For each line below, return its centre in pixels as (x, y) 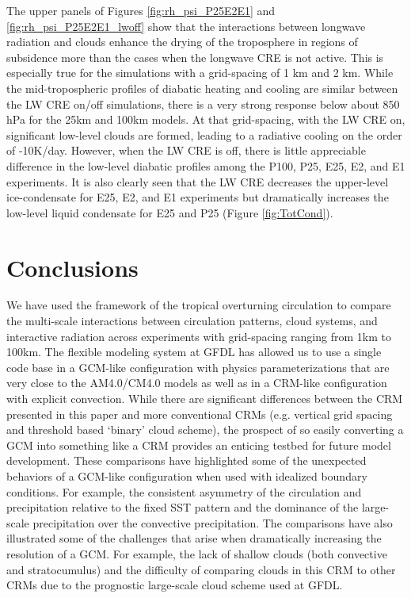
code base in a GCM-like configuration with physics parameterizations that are (198, 367)
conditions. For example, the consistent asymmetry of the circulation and (184, 491)
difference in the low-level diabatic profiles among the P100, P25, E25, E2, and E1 (206, 165)
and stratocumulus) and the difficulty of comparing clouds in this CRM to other (201, 569)
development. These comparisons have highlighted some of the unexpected (186, 460)
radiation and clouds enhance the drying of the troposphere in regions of (182, 42)
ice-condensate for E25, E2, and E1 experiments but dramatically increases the (198, 197)
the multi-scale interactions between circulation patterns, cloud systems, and (192, 321)
